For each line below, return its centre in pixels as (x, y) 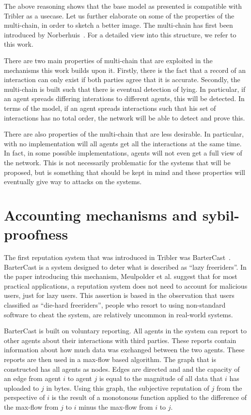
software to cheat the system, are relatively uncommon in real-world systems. (118, 314)
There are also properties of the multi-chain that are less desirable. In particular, (124, 134)
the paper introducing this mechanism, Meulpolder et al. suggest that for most (121, 276)
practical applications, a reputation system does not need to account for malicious (126, 285)
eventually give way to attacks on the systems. (73, 182)
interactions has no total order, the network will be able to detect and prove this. (125, 117)
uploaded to (22, 388)
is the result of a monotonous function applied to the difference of (149, 397)
